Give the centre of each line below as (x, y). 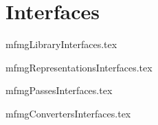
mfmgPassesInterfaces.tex (59, 90)
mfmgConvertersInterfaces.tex (68, 113)
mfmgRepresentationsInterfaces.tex (79, 67)
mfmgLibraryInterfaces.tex (61, 44)
